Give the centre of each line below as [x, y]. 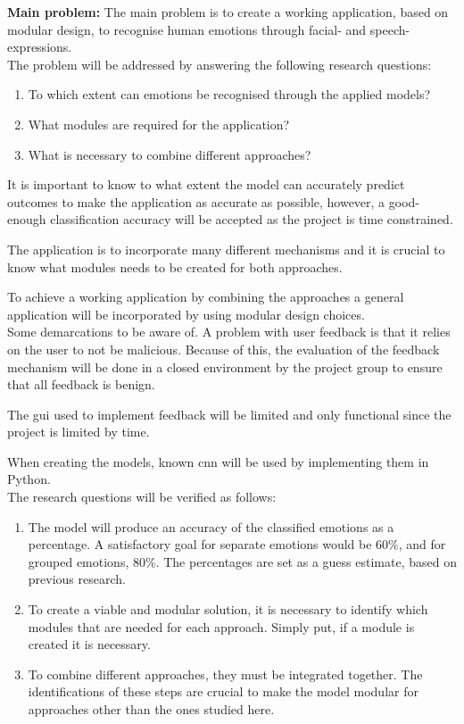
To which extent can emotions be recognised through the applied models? [229, 94]
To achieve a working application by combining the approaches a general [206, 297]
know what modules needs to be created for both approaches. [175, 266]
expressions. [40, 47]
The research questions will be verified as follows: [142, 497]
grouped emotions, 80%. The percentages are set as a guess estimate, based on [242, 561]
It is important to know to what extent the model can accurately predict [206, 184]
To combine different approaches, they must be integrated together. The [225, 674]
